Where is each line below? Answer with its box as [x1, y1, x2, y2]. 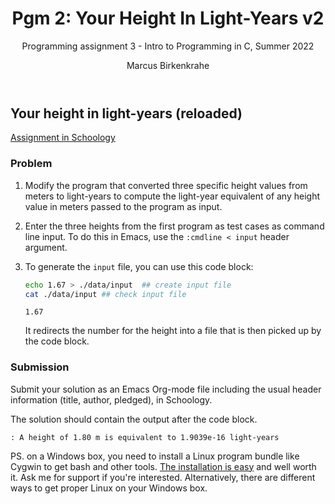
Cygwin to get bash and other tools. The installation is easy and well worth [10, 460, 317, 472]
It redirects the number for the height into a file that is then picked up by [24, 325, 322, 337]
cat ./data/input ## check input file [24, 289, 187, 299]
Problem [10, 157, 53, 171]
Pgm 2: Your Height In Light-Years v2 [11, 7, 325, 30]
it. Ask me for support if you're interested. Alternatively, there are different [10, 471, 316, 483]
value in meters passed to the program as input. [24, 200, 223, 212]
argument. [24, 241, 68, 253]
